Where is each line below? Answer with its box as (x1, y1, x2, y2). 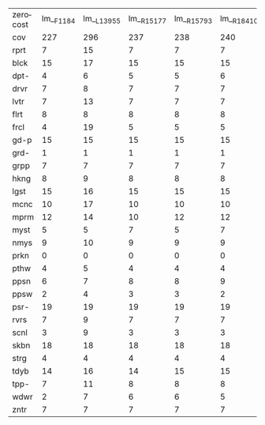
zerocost (12, 9, 32, 30)
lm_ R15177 (128, 13, 167, 26)
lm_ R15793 (174, 13, 213, 26)
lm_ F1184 (42, 13, 76, 26)
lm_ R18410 (219, 13, 259, 26)
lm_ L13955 (82, 13, 121, 26)
